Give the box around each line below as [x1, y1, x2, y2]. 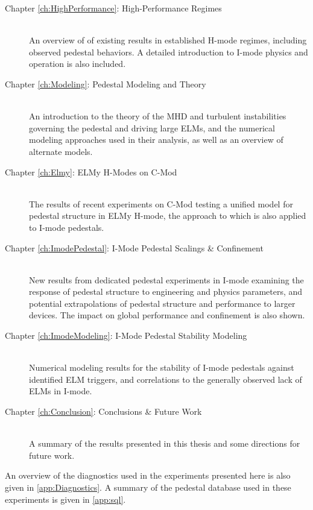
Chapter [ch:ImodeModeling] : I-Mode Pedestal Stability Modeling [5, 329, 247, 342]
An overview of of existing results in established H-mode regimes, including [29, 34, 307, 46]
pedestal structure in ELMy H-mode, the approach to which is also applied [29, 209, 306, 222]
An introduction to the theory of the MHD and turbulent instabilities [29, 110, 286, 122]
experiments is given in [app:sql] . [5, 493, 126, 505]
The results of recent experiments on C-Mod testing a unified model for [29, 197, 293, 210]
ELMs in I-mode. [29, 385, 92, 397]
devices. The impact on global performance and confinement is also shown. [29, 309, 305, 321]
